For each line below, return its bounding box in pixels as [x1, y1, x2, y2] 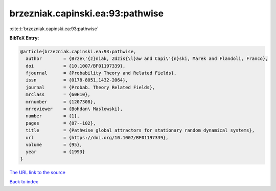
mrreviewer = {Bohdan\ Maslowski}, [26, 106, 123, 112]
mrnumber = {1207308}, [26, 99, 96, 104]
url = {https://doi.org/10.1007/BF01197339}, [26, 135, 169, 140]
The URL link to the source [9, 169, 66, 175]
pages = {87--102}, [26, 120, 96, 126]
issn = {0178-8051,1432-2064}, [26, 77, 128, 83]
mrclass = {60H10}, [26, 92, 90, 97]
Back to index [9, 179, 38, 185]
